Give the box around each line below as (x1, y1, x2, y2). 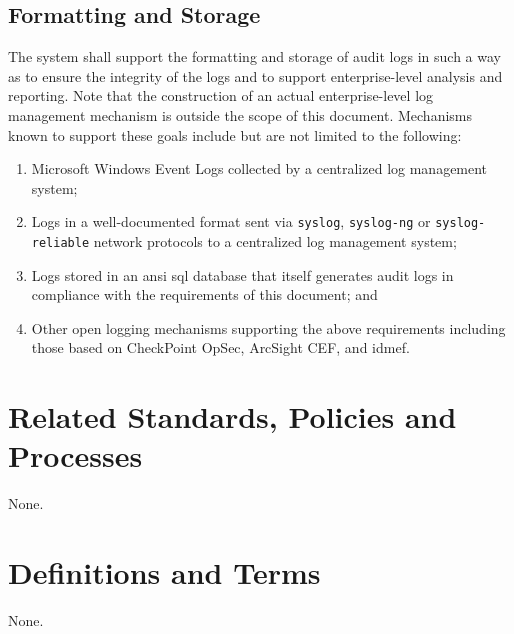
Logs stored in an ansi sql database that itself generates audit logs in (31, 264, 454, 285)
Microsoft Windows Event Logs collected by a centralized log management (31, 158, 488, 179)
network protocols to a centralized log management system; (93, 231, 457, 252)
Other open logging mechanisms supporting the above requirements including (31, 317, 506, 338)
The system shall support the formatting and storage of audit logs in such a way (8, 46, 501, 67)
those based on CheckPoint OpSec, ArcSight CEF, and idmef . (31, 337, 410, 358)
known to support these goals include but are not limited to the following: (8, 124, 462, 145)
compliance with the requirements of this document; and (31, 284, 378, 305)
